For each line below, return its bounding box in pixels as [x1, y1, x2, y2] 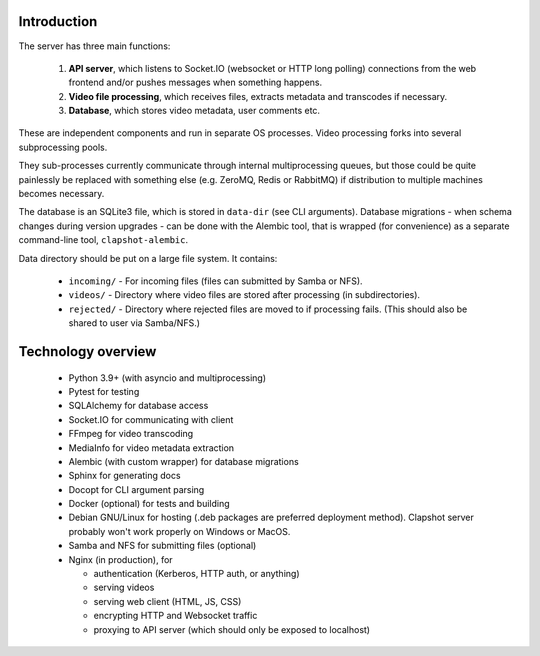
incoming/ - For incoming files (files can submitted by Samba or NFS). [68, 275, 364, 287]
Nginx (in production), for [68, 553, 174, 565]
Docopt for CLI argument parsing [68, 483, 205, 495]
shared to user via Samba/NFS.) [68, 317, 200, 329]
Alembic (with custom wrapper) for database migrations [68, 455, 299, 467]
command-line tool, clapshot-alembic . [18, 234, 189, 246]
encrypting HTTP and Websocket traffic [93, 610, 258, 622]
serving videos [93, 581, 155, 594]
